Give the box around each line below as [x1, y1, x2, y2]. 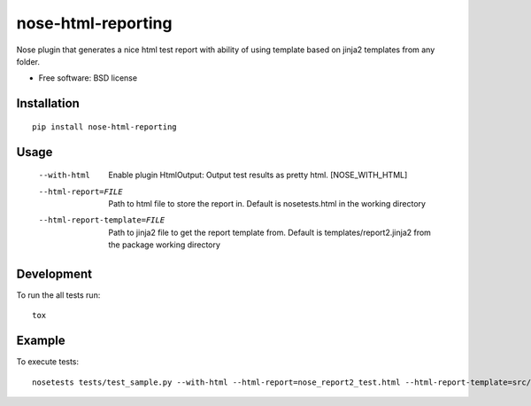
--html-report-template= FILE [38, 215, 165, 225]
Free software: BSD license [38, 73, 137, 83]
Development [16, 266, 93, 281]
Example [16, 333, 65, 348]
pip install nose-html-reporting [32, 121, 177, 132]
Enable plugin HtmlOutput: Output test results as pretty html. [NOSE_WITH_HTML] [108, 169, 408, 181]
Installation [16, 96, 80, 111]
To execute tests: [16, 356, 80, 367]
